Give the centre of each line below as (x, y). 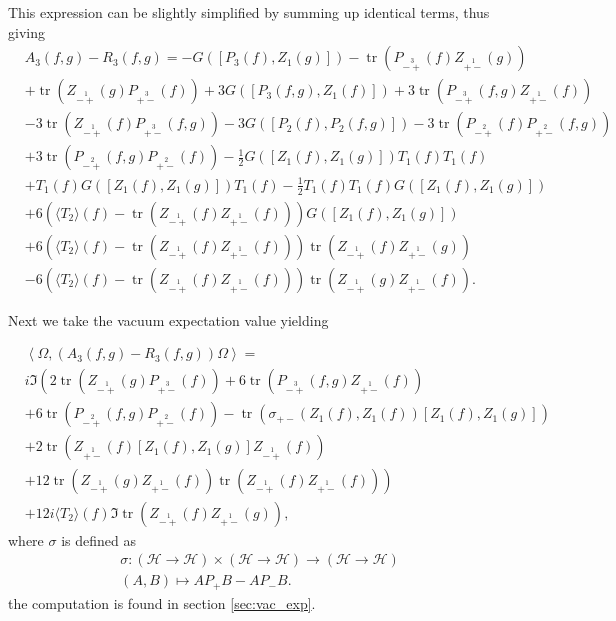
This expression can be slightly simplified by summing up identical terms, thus (249, 12)
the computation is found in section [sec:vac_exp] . (162, 602)
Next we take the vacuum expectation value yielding (168, 319)
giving (26, 31)
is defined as (98, 539)
